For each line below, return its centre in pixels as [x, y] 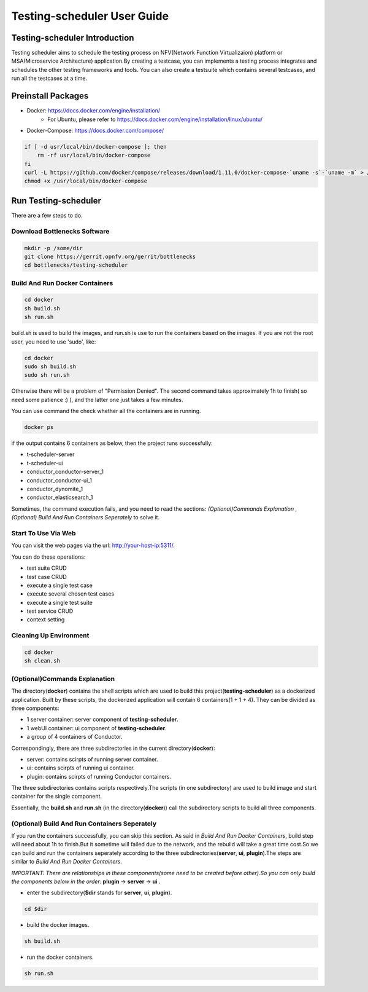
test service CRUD [50, 611]
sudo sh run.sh [47, 375]
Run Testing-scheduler [56, 201]
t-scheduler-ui [45, 463]
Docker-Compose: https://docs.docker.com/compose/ [95, 130]
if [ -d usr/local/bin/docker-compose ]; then [95, 147]
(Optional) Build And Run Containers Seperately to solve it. [85, 518]
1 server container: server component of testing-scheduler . [103, 720]
